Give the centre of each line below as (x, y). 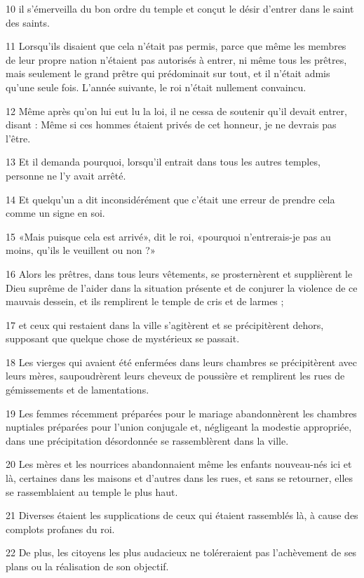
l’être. (18, 138)
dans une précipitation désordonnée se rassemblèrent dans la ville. (147, 440)
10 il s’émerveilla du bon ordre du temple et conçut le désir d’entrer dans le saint (180, 8)
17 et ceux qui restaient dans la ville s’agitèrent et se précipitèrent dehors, (165, 324)
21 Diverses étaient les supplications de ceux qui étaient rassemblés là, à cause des (182, 515)
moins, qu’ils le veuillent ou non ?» (81, 250)
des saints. (28, 22)
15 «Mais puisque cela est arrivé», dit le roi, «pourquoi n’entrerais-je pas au (168, 236)
